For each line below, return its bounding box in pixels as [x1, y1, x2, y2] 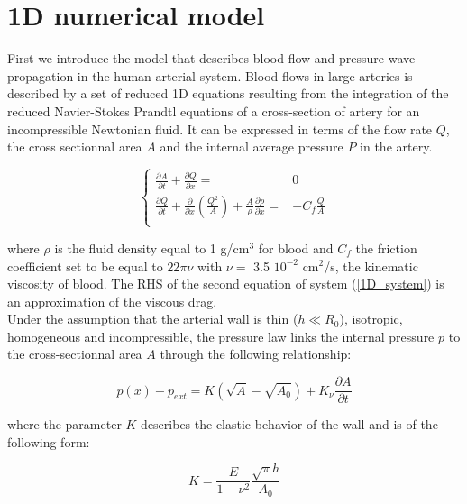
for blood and [258, 238, 334, 257]
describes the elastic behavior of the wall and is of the [141, 415, 438, 434]
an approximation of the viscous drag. [7, 291, 217, 310]
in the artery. [360, 137, 433, 156]
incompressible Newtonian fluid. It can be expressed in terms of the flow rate [7, 119, 433, 138]
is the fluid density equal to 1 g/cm [54, 238, 250, 257]
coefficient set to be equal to [7, 256, 163, 275]
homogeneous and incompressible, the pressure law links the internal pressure [7, 326, 435, 345]
